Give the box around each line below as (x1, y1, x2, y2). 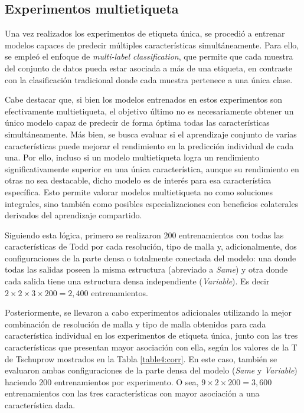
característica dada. (5, 399, 76, 411)
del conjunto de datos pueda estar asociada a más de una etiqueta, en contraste (5, 61, 292, 74)
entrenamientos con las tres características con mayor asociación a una (5, 387, 260, 399)
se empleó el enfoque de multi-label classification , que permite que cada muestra (5, 50, 293, 63)
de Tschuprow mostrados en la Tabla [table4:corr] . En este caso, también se (5, 352, 277, 365)
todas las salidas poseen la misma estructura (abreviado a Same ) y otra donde (5, 263, 288, 276)
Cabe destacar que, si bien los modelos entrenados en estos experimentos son (5, 93, 283, 106)
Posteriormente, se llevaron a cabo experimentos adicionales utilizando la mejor (5, 306, 292, 319)
